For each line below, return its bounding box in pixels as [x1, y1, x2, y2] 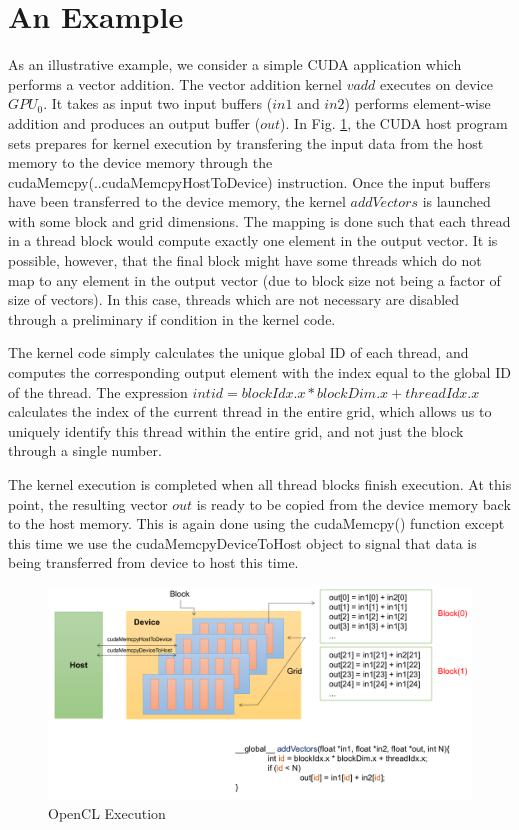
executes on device [380, 73, 493, 94]
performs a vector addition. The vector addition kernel [8, 73, 342, 94]
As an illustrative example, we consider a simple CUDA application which [8, 54, 462, 75]
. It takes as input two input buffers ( [43, 93, 273, 114]
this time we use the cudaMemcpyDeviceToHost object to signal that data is [8, 532, 477, 553]
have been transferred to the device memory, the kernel [8, 191, 346, 212]
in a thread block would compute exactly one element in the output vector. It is [8, 230, 498, 251]
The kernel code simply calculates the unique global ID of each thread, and [8, 342, 469, 363]
